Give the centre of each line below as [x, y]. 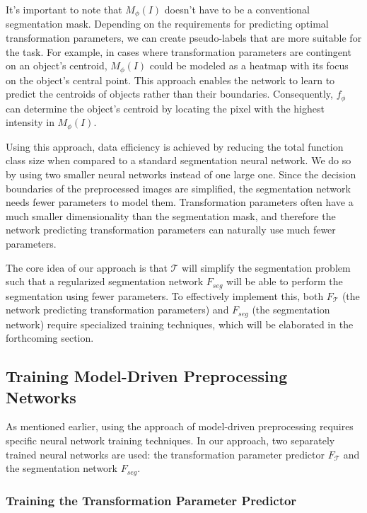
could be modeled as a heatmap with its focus [249, 65]
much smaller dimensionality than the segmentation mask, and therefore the [171, 215]
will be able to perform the [285, 281]
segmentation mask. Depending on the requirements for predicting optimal [167, 24]
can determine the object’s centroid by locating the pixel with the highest [165, 108]
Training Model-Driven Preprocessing [147, 376]
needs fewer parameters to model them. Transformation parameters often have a [180, 202]
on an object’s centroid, [57, 65]
